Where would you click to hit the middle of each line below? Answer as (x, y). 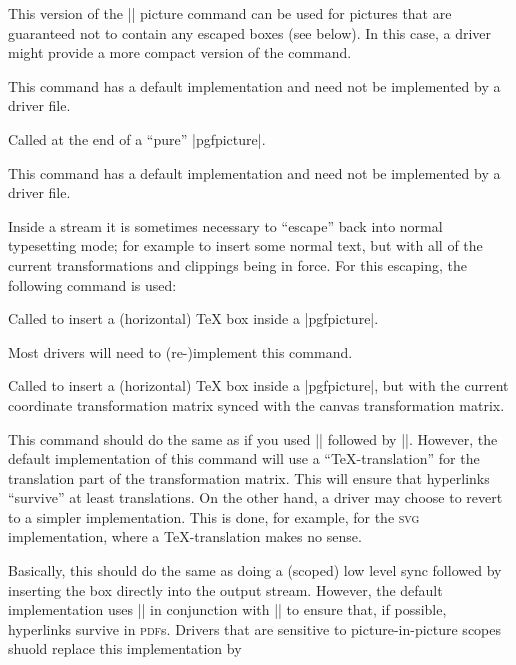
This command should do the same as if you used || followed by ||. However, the (253, 438)
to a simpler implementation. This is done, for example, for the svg (214, 516)
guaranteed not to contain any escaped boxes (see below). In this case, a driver (250, 32)
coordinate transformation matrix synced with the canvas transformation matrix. (256, 404)
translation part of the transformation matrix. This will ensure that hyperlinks (249, 477)
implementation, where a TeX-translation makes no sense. (185, 536)
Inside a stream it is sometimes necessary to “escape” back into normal (225, 225)
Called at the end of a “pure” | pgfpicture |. (137, 138)
